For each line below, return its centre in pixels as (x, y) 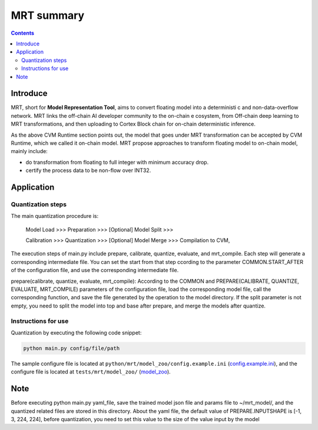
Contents (23, 33)
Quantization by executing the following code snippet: (76, 332)
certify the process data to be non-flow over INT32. (88, 170)
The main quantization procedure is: (55, 216)
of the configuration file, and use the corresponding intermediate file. (95, 270)
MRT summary (48, 15)
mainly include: (29, 151)
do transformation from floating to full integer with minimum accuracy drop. (117, 162)
